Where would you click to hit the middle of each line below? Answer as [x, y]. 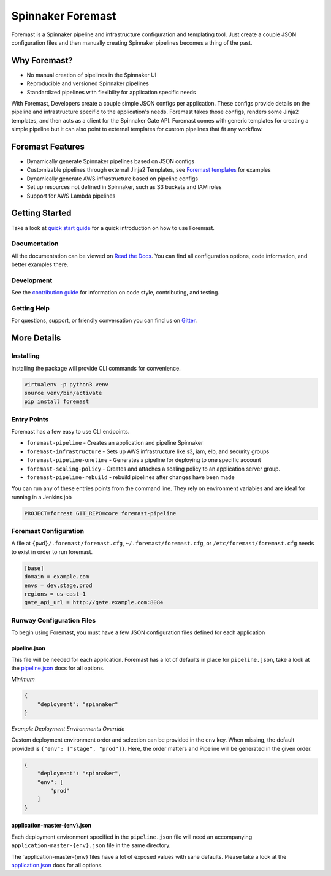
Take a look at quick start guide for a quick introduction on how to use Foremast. [113, 228]
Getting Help [31, 308]
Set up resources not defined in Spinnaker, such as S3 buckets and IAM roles [124, 187]
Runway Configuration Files [54, 620]
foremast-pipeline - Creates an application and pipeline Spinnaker [115, 443]
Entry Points [30, 419]
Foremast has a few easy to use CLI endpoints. [70, 432]
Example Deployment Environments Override [68, 729]
